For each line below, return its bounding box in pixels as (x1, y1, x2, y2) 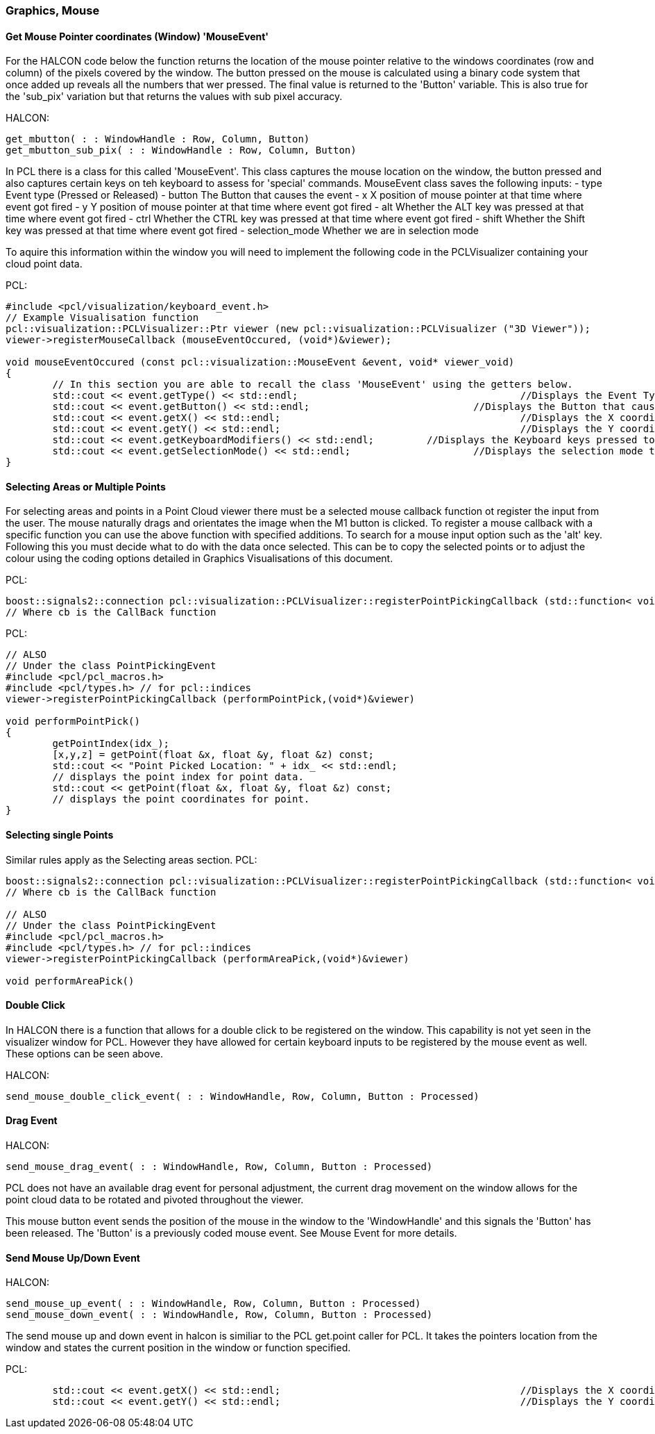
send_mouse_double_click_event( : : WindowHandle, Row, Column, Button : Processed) (6, 1090, 479, 1102)
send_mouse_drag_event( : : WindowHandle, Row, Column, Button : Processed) (6, 1161, 433, 1173)
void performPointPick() (6, 716, 140, 727)
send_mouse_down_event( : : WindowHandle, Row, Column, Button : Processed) (6, 1309, 433, 1321)
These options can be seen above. (6, 1047, 164, 1060)
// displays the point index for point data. (52, 771, 304, 783)
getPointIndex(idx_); (52, 738, 170, 750)
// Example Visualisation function (6, 312, 199, 324)
